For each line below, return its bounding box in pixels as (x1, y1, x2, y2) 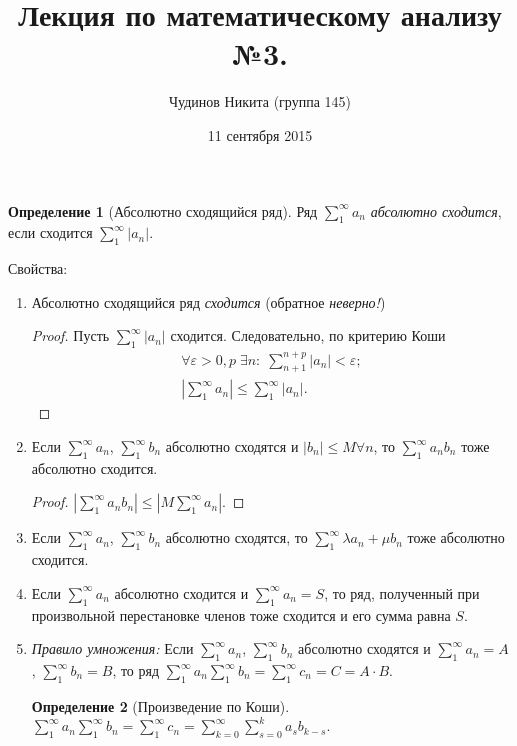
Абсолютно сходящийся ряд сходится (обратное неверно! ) (31, 291, 386, 312)
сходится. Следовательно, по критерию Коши (170, 325, 446, 346)
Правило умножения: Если (31, 638, 194, 659)
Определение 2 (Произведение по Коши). (31, 695, 290, 716)
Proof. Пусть (31, 325, 110, 346)
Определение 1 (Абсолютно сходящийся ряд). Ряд (8, 200, 318, 221)
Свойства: (8, 258, 68, 279)
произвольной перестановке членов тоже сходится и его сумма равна (31, 604, 451, 625)
